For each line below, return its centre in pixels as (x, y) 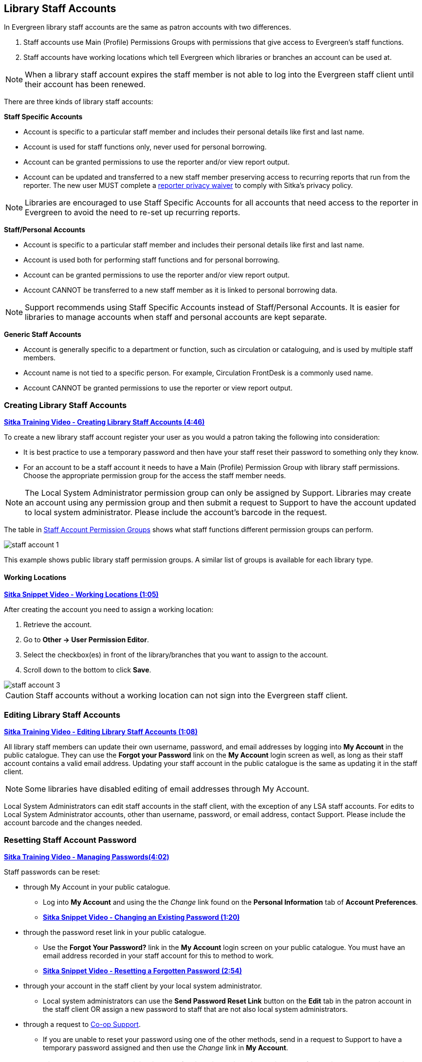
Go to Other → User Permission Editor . (86, 640)
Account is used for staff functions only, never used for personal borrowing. (145, 147)
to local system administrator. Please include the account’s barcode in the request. (176, 512)
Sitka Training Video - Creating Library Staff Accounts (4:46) (104, 422)
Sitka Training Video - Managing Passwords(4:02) (87, 857)
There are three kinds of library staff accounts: (79, 102)
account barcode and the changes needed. (73, 823)
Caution (20, 696)
